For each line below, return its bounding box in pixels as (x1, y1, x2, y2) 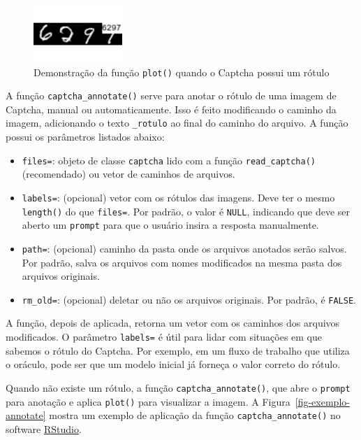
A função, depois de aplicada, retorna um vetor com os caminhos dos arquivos (6, 315, 340, 330)
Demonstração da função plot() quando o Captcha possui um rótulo (34, 64, 330, 79)
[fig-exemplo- (295, 394, 350, 409)
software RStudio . (6, 421, 82, 436)
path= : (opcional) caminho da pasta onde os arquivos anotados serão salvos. (22, 241, 347, 255)
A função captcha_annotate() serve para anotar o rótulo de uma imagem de (6, 88, 337, 103)
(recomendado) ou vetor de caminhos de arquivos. (22, 166, 235, 181)
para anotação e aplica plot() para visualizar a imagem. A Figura (6, 394, 290, 409)
